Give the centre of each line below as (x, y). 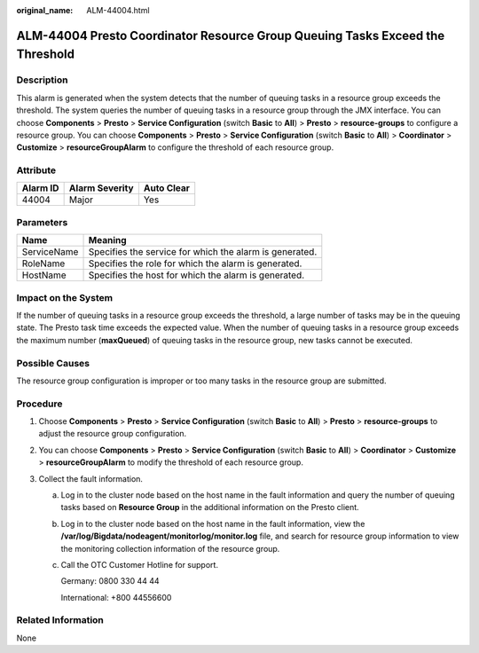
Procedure (39, 404)
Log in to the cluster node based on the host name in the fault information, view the (213, 523)
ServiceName (50, 252)
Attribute (36, 170)
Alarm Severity (101, 188)
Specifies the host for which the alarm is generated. (196, 275)
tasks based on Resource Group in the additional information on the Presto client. (210, 507)
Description (42, 80)
